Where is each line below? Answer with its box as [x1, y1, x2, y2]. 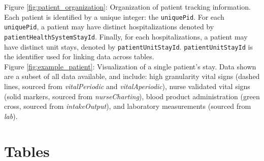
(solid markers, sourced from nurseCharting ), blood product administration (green [4, 91, 260, 101]
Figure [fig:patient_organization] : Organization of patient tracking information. [4, 2, 251, 12]
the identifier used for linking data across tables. [4, 51, 154, 62]
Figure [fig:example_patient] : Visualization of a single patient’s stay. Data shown [4, 61, 256, 71]
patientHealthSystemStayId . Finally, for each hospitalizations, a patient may [4, 31, 248, 42]
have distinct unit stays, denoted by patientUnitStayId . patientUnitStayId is [4, 41, 253, 52]
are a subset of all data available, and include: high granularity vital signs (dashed [4, 71, 260, 82]
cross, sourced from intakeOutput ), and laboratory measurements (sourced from [4, 101, 251, 111]
